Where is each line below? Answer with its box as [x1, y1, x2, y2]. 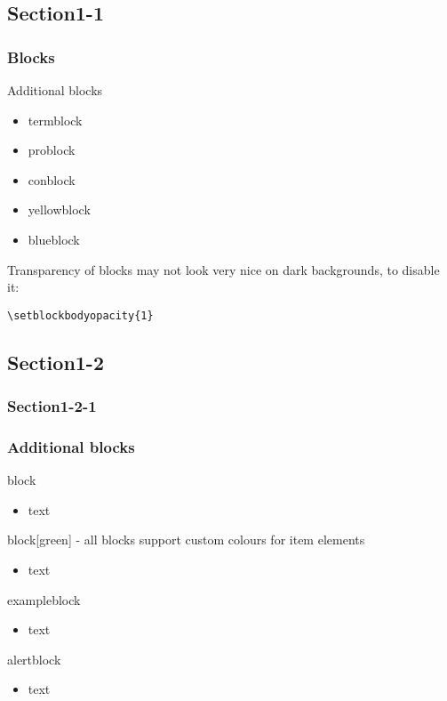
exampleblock [7, 590, 81, 608]
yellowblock [28, 200, 91, 219]
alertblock [7, 649, 61, 668]
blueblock [28, 230, 80, 248]
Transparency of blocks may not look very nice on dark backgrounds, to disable [7, 260, 440, 278]
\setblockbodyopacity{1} [7, 309, 154, 322]
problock [28, 141, 76, 159]
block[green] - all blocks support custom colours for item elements [7, 530, 365, 549]
